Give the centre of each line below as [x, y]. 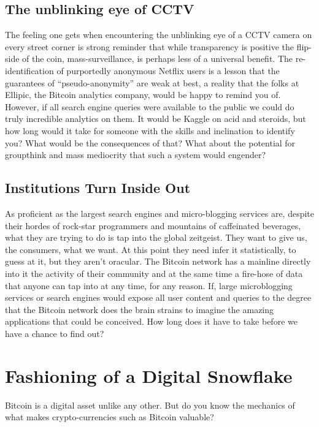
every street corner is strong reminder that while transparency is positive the [149, 46]
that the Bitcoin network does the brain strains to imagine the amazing [140, 309]
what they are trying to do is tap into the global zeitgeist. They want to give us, [156, 237]
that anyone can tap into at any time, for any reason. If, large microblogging [149, 285]
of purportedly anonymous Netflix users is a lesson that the [168, 70]
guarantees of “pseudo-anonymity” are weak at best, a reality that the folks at [152, 82]
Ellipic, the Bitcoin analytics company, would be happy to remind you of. [143, 95]
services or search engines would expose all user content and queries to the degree [158, 297]
